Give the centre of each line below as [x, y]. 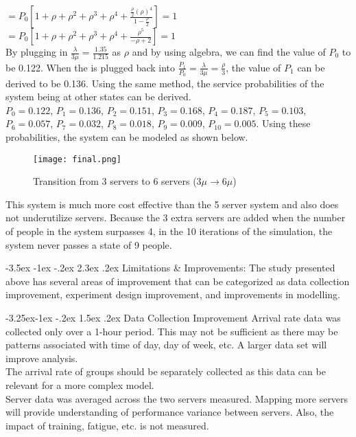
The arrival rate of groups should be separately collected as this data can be [166, 371]
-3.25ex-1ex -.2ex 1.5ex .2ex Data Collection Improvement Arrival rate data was [173, 318]
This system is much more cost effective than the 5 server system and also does [172, 204]
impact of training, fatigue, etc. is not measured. [107, 425]
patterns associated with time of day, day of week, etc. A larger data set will [166, 345]
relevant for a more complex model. [80, 385]
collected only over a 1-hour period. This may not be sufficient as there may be [172, 331]
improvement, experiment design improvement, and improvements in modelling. [173, 294]
